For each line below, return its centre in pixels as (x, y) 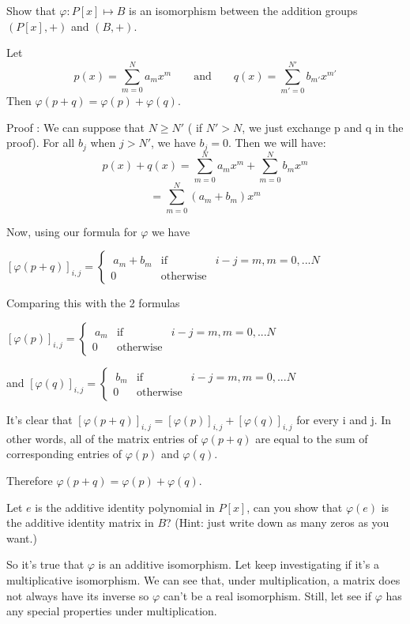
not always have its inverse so (78, 595)
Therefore (30, 480)
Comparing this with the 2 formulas (93, 303)
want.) (22, 538)
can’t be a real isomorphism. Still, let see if (267, 595)
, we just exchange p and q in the (323, 127)
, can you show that (295, 507)
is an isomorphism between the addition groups (243, 10)
